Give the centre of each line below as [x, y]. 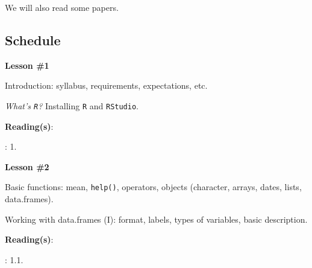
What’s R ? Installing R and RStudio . [72, 105]
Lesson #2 [27, 166]
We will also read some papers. [62, 7]
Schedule [33, 40]
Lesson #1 [27, 65]
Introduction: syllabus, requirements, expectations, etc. [106, 85]
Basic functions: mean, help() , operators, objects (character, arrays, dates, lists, [153, 187]
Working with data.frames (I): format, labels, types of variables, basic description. [156, 219]
